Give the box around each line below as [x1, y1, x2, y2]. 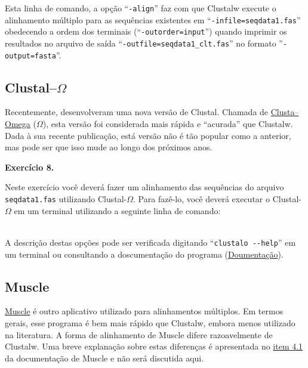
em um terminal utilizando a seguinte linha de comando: [14, 204, 221, 217]
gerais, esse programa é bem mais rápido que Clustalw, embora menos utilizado [5, 316, 295, 329]
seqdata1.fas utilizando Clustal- [5, 193, 127, 205]
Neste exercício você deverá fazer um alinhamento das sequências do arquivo [5, 181, 284, 193]
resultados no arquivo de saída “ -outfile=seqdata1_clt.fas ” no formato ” [5, 36, 283, 49]
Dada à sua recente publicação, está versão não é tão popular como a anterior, [5, 129, 291, 141]
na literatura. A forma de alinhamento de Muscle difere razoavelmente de [5, 328, 273, 341]
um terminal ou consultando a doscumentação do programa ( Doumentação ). [5, 248, 284, 260]
